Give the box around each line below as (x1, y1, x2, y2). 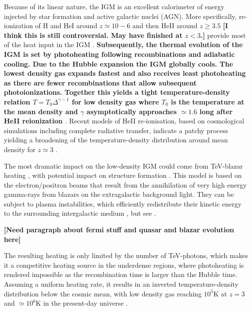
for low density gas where (71, 96, 159, 106)
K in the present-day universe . (35, 298, 128, 308)
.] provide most (201, 30, 246, 40)
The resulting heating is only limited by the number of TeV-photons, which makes (4, 250, 248, 260)
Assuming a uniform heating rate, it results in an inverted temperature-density (4, 279, 238, 289)
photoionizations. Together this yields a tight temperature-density (4, 87, 230, 97)
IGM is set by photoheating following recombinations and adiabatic (4, 49, 235, 59)
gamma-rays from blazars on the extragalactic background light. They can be (4, 189, 234, 199)
